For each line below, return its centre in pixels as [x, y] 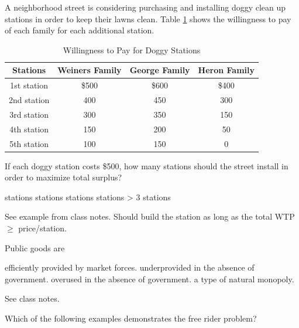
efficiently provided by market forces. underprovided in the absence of [130, 267]
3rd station [29, 114]
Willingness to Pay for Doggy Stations [132, 49]
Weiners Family [90, 70]
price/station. [42, 228]
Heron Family [226, 70]
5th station [29, 143]
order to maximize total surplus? [63, 177]
